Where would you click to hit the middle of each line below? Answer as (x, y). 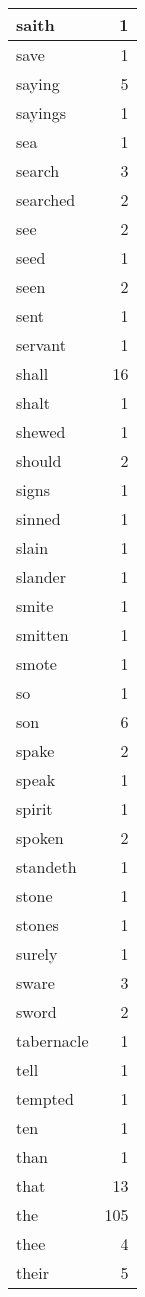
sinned (38, 518)
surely (37, 953)
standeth (46, 866)
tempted (45, 1098)
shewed (41, 431)
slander (41, 576)
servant (41, 344)
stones (37, 924)
